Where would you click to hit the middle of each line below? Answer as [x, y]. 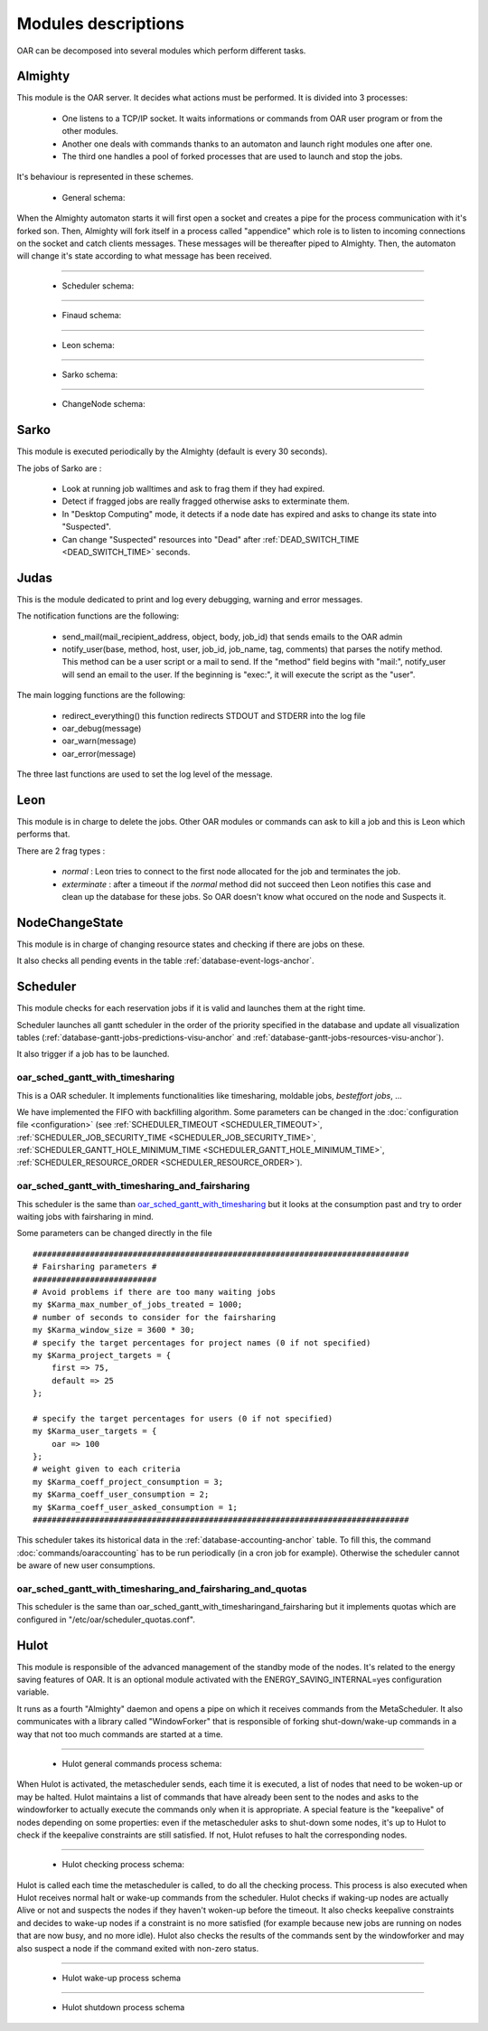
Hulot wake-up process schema [121, 1978]
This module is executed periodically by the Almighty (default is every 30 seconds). [172, 451]
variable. [33, 1692]
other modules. [90, 131]
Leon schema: [88, 345]
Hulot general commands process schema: [142, 1763]
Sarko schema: [90, 374]
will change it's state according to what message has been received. [144, 256]
